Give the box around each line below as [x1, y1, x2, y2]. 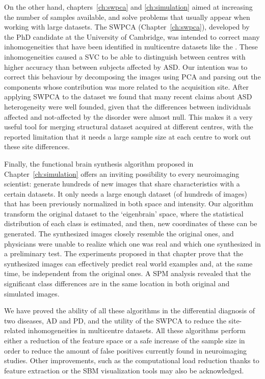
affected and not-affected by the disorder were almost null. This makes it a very [4, 111, 253, 122]
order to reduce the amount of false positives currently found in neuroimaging [4, 345, 247, 356]
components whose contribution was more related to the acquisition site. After [4, 81, 249, 92]
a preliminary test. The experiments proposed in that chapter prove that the [4, 248, 244, 259]
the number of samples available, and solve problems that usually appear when [4, 11, 250, 22]
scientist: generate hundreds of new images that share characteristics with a [4, 178, 240, 189]
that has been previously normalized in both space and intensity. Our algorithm [4, 198, 253, 209]
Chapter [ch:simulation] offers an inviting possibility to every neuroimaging [4, 168, 240, 179]
